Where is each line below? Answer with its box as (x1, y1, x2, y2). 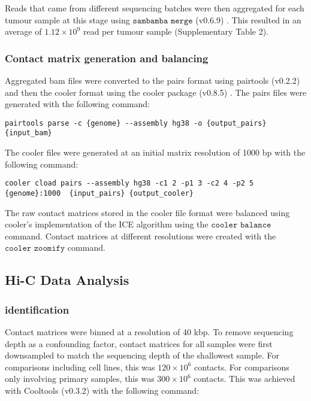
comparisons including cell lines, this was (5, 360, 155, 373)
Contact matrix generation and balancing (5, 50, 209, 65)
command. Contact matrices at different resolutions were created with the (5, 229, 276, 242)
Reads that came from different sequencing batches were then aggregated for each (5, 2, 304, 14)
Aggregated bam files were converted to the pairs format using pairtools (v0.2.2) (5, 74, 300, 86)
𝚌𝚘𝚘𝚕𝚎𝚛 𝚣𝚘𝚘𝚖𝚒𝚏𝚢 (5, 244, 65, 253)
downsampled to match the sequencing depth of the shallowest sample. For (5, 349, 279, 361)
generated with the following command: (5, 98, 150, 110)
